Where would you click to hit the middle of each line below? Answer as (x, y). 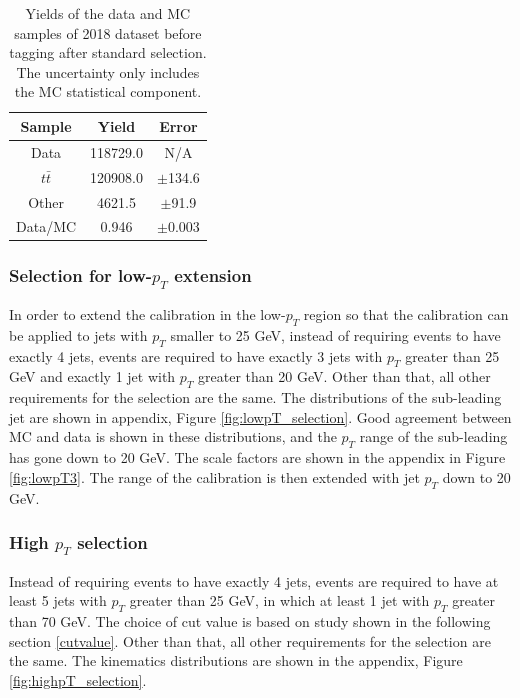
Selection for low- (81, 275)
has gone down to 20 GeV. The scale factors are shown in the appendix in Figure (257, 457)
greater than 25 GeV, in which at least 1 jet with (279, 600)
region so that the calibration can (406, 314)
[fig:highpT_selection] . (78, 679)
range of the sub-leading (433, 436)
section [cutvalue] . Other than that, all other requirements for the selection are (250, 640)
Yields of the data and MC (108, 13)
